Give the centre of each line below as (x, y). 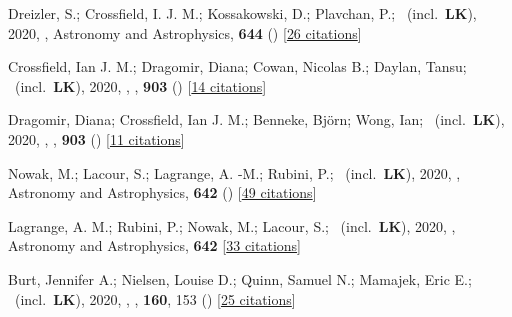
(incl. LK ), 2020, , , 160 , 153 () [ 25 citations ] (155, 298)
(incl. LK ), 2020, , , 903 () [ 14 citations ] (140, 85)
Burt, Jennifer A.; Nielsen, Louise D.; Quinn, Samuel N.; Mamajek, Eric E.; (240, 278)
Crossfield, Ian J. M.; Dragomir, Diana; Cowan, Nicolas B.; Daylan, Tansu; (237, 66)
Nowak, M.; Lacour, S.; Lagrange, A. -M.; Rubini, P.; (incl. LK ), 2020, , (234, 172)
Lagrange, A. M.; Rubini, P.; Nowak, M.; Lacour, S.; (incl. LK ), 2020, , (232, 225)
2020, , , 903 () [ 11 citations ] (96, 138)
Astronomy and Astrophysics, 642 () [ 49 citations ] (162, 192)
